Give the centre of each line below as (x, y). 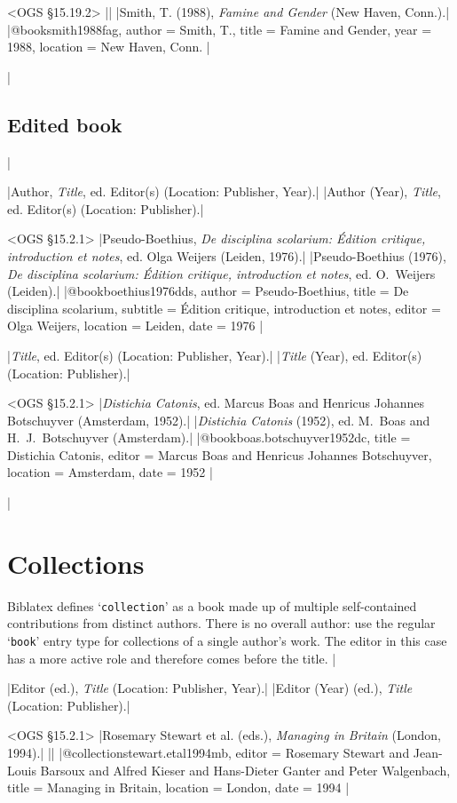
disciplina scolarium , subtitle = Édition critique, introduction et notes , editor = (224, 308)
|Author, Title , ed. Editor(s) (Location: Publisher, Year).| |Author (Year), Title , (224, 191)
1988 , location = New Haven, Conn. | (109, 47)
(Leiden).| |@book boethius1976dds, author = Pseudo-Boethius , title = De (208, 291)
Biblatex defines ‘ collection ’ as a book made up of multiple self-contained (212, 605)
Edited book (65, 124)
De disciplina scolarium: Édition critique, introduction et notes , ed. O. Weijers (221, 273)
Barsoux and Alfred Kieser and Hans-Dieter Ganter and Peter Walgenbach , (245, 770)
